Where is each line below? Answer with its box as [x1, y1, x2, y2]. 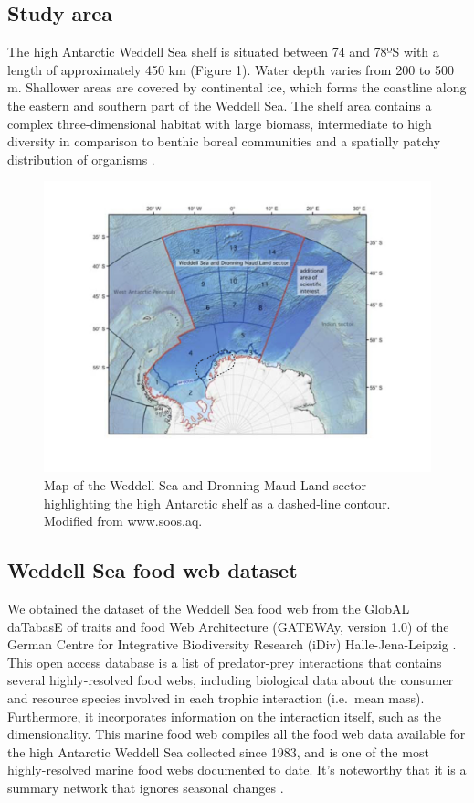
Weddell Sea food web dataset [7, 556, 298, 584]
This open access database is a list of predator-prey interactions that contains [7, 652, 442, 671]
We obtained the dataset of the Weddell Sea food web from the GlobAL [7, 598, 410, 617]
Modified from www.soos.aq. [44, 511, 203, 530]
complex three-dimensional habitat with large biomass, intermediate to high [7, 113, 432, 133]
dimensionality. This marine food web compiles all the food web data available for [7, 724, 466, 744]
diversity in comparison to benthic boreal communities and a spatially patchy [7, 132, 441, 151]
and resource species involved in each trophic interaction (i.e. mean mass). [7, 688, 425, 707]
